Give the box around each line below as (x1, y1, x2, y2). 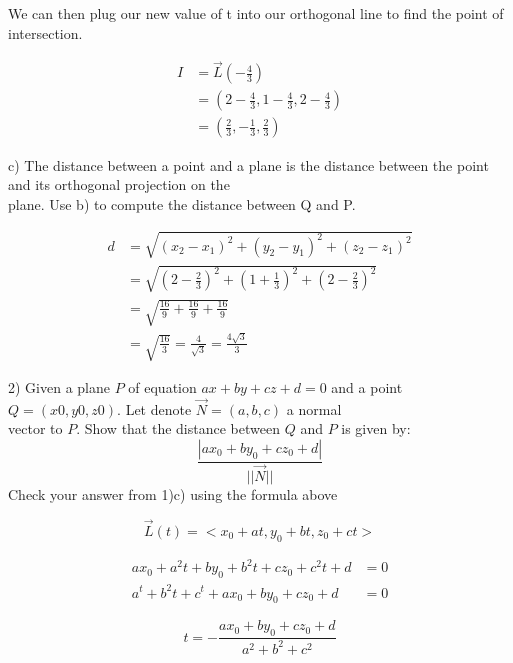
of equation (128, 377, 197, 397)
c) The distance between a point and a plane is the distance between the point (8, 154, 489, 175)
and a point (331, 377, 403, 397)
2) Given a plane (8, 377, 110, 397)
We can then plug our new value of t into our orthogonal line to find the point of (8, 3, 504, 23)
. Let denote (117, 398, 192, 419)
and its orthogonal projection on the (8, 174, 230, 195)
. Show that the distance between (76, 418, 280, 439)
